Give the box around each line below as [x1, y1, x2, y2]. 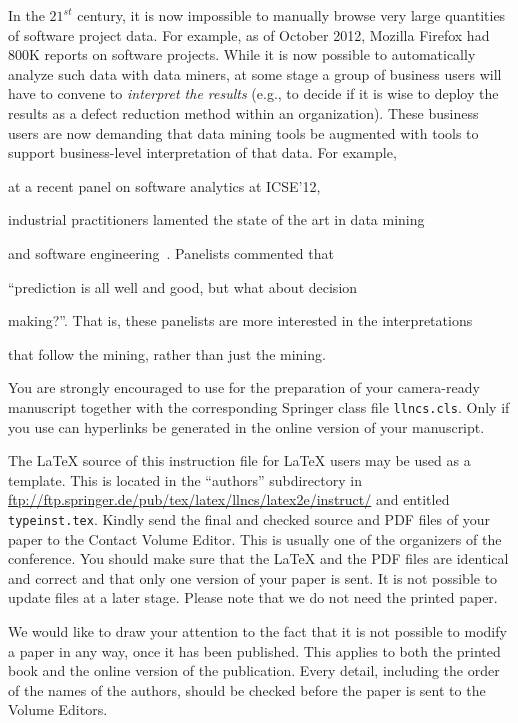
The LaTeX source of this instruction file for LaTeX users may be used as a [8, 450, 471, 471]
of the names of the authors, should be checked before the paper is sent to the [8, 679, 486, 700]
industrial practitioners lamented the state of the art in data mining [8, 209, 425, 230]
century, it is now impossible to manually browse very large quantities [77, 5, 506, 25]
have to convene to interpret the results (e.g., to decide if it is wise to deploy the [8, 83, 499, 104]
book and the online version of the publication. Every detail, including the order [8, 660, 500, 681]
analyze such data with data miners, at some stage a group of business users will [8, 63, 502, 84]
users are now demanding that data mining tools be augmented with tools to [8, 122, 479, 143]
